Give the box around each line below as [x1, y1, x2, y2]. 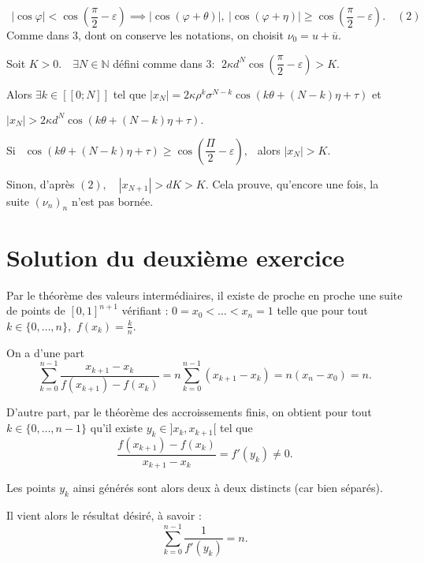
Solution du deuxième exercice [6, 240, 345, 273]
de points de [6, 302, 65, 319]
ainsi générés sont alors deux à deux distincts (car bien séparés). [73, 479, 383, 496]
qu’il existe [90, 419, 143, 436]
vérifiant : [121, 302, 169, 319]
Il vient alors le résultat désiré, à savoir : [6, 507, 202, 524]
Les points [6, 479, 56, 496]
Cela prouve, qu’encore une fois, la [212, 175, 379, 192]
